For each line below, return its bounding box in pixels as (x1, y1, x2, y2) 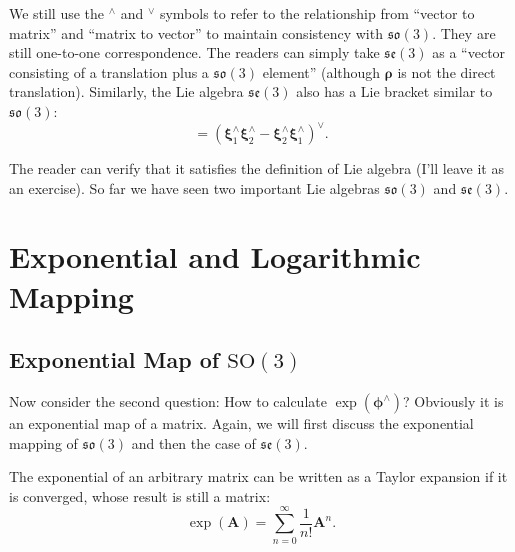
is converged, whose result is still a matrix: (9, 485, 271, 506)
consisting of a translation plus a (9, 61, 209, 82)
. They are (432, 22, 496, 43)
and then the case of (131, 432, 256, 453)
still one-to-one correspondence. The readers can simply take (9, 42, 380, 63)
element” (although (262, 61, 381, 82)
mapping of (9, 432, 78, 453)
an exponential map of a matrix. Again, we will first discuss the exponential (9, 413, 474, 434)
